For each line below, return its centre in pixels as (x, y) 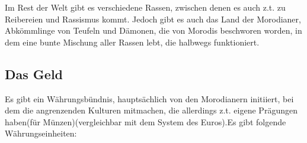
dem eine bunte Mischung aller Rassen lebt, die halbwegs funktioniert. (132, 42)
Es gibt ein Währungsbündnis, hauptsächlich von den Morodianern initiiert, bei (149, 98)
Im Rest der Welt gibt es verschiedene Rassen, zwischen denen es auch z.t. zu (145, 7)
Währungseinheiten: (41, 133)
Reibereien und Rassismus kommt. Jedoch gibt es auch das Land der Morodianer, (153, 19)
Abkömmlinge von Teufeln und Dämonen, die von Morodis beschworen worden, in (153, 30)
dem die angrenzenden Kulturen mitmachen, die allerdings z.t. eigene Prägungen (151, 110)
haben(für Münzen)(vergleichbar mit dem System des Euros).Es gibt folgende (145, 121)
